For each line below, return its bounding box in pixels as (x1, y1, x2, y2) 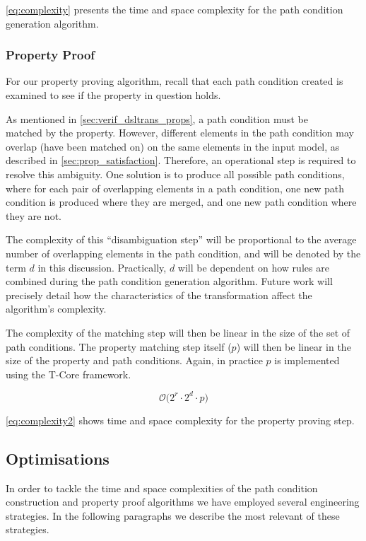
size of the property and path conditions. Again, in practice (6, 353, 263, 368)
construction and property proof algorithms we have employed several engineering (6, 494, 360, 509)
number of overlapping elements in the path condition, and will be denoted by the (6, 245, 361, 260)
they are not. (6, 208, 61, 223)
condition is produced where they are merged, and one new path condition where (6, 194, 357, 209)
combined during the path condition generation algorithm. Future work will (6, 274, 333, 289)
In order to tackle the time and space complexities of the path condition (6, 480, 318, 495)
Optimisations (6, 447, 110, 469)
